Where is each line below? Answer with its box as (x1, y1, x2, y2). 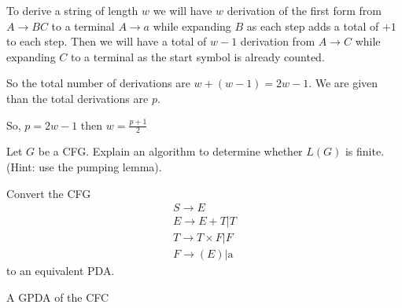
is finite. (345, 143, 385, 159)
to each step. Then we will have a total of (6, 33, 207, 49)
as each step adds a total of (246, 17, 379, 34)
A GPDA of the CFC (6, 288, 109, 305)
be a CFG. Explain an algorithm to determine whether (38, 143, 303, 159)
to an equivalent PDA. (6, 262, 115, 279)
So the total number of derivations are (6, 75, 190, 91)
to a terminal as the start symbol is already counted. (70, 48, 325, 64)
